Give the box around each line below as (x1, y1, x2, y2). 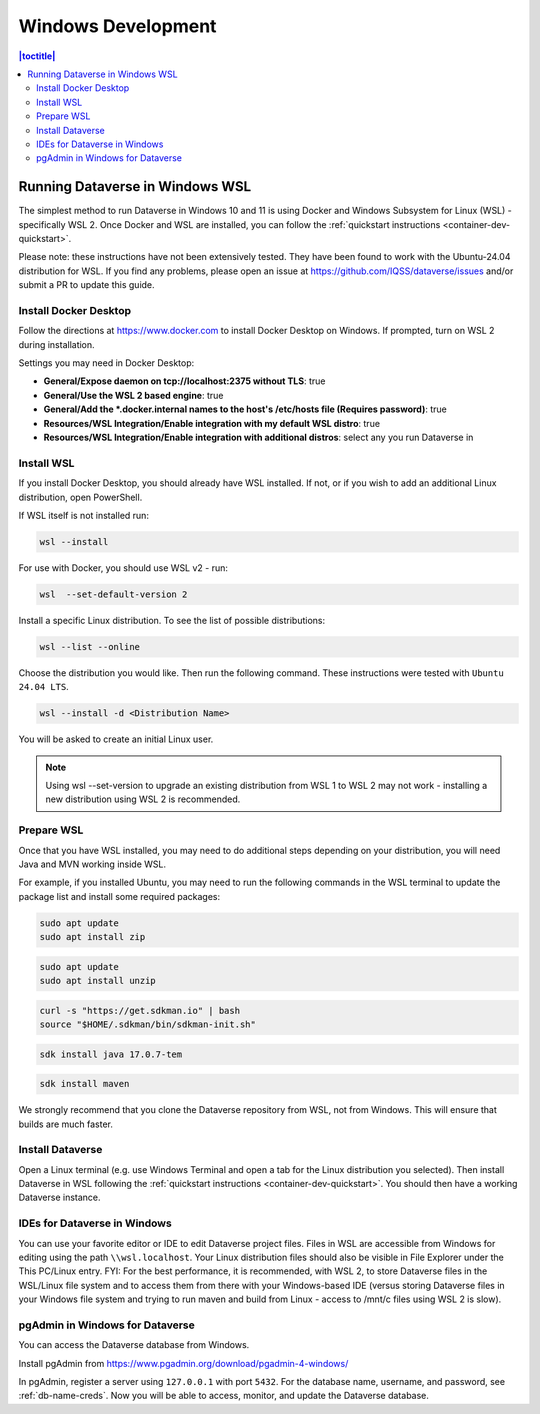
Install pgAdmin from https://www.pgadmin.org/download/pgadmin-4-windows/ (18, 1357, 349, 1369)
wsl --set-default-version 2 (39, 588, 188, 600)
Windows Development (18, 15, 217, 37)
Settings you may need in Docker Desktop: (18, 357, 195, 369)
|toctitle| (18, 50, 56, 62)
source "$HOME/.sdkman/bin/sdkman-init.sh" (39, 1019, 257, 1030)
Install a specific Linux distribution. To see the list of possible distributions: (18, 614, 326, 626)
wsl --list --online (39, 641, 140, 652)
